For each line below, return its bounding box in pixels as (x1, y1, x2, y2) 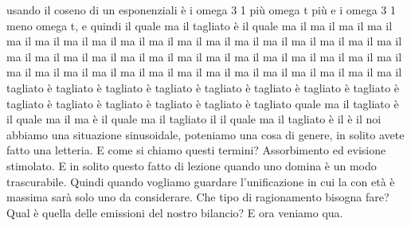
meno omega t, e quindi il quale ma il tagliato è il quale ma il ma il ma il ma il (6, 17, 393, 33)
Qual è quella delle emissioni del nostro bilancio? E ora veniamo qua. (6, 204, 343, 220)
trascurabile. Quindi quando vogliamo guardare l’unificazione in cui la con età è (6, 173, 395, 189)
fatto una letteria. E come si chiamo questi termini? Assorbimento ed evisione (6, 142, 386, 158)
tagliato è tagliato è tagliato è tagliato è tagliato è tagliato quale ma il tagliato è (6, 95, 399, 111)
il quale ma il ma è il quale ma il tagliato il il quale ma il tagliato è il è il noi (6, 111, 382, 127)
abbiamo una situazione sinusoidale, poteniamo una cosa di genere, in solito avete (6, 126, 405, 142)
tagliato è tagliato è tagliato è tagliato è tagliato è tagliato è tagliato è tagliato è (6, 79, 400, 95)
